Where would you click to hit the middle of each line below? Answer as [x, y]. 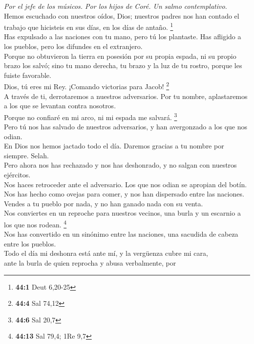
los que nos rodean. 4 [35, 224]
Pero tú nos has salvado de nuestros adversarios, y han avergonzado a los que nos [126, 127]
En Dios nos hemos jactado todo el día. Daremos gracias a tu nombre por [114, 146]
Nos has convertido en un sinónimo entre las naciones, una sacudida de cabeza [121, 234]
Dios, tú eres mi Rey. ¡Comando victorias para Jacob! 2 [87, 86]
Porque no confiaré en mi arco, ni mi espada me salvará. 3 [91, 116]
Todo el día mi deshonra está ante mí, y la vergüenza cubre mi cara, [106, 253]
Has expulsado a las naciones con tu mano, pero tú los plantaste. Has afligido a [123, 37]
